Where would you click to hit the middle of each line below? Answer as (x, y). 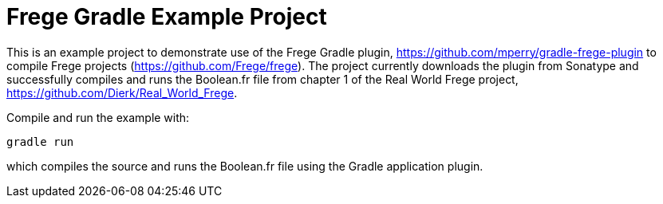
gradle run (40, 141)
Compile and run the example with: (98, 117)
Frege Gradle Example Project (167, 17)
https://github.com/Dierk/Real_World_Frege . (122, 92)
